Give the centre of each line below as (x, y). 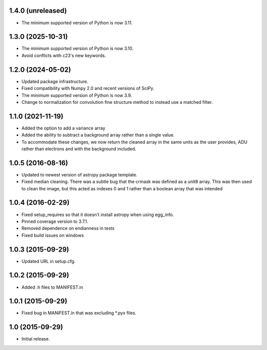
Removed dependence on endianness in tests (68, 228)
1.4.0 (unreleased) (38, 11)
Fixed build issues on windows (53, 235)
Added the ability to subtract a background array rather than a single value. (98, 135)
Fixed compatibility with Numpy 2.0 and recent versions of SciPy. (88, 88)
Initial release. (36, 339)
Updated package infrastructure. (55, 81)
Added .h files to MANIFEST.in (52, 287)
